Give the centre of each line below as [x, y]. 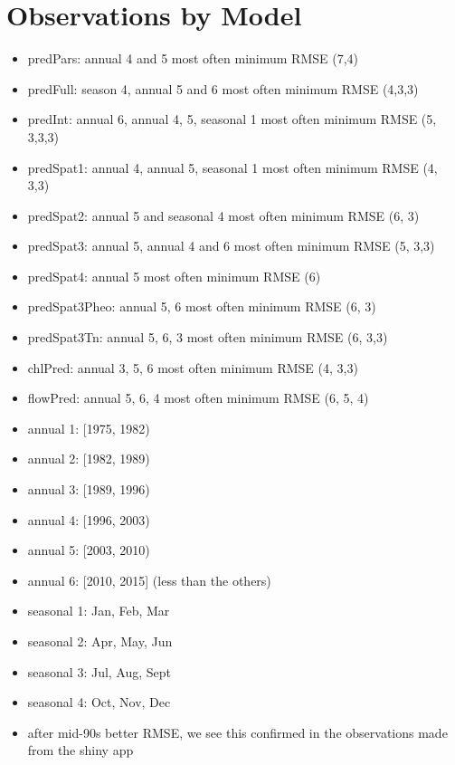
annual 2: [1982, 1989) [89, 459]
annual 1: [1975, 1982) [89, 428]
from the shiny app [81, 750]
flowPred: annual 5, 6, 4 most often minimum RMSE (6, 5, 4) [198, 398]
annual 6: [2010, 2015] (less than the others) [149, 580]
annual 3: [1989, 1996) [89, 489]
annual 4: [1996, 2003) [89, 519]
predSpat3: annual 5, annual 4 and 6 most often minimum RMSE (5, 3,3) [231, 246]
